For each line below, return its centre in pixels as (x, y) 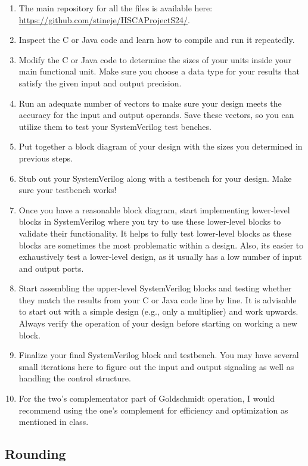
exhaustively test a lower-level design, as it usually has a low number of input (160, 257)
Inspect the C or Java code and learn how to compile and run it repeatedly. (157, 40)
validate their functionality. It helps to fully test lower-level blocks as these (155, 233)
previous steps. (46, 158)
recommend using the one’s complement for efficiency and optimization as (153, 410)
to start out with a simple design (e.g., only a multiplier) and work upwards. (158, 311)
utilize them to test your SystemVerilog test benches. (115, 126)
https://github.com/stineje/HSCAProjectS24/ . (104, 19)
